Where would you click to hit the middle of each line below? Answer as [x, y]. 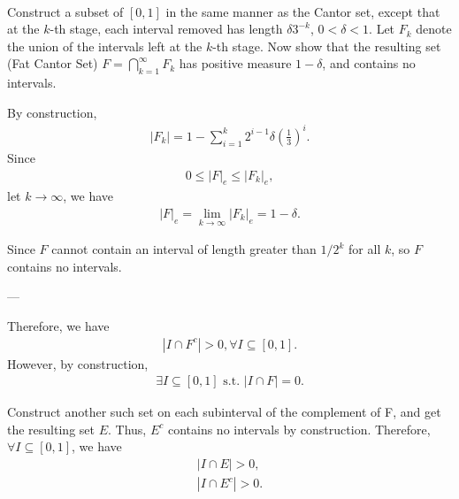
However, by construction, [78, 363]
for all [365, 249]
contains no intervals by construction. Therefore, [299, 429]
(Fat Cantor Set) [53, 63]
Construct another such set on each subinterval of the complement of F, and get [224, 412]
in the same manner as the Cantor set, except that [303, 11]
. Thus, [127, 429]
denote [434, 29]
